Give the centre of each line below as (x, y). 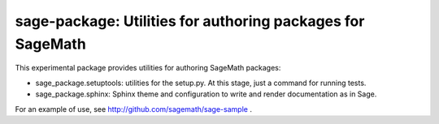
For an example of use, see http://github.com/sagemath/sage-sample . (133, 109)
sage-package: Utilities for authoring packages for (190, 21)
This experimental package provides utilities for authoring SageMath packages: (148, 68)
